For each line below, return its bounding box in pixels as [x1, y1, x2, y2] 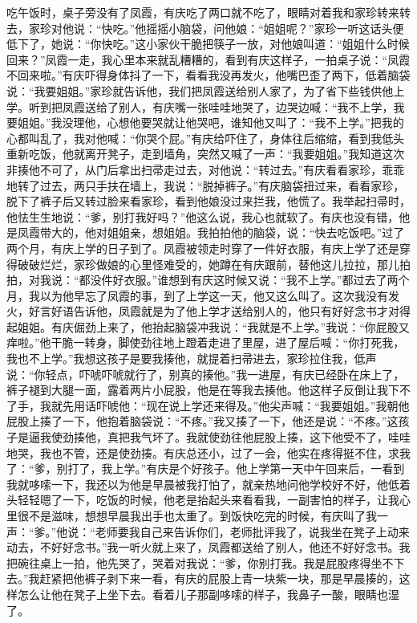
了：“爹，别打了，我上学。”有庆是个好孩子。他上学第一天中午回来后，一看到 [6, 460, 405, 477]
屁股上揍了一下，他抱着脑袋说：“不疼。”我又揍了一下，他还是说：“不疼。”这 [6, 413, 399, 430]
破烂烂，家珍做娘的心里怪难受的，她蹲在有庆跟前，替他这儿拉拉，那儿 [28, 255, 399, 272]
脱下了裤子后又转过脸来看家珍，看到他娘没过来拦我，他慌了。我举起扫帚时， [6, 193, 411, 210]
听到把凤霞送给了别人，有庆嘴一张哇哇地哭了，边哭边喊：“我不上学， [28, 98, 394, 115]
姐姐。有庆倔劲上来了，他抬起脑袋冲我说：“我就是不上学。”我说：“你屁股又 [17, 318, 410, 335]
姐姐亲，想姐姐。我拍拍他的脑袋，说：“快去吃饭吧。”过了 [107, 224, 405, 241]
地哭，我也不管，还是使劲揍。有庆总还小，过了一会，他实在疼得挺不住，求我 [6, 444, 411, 461]
